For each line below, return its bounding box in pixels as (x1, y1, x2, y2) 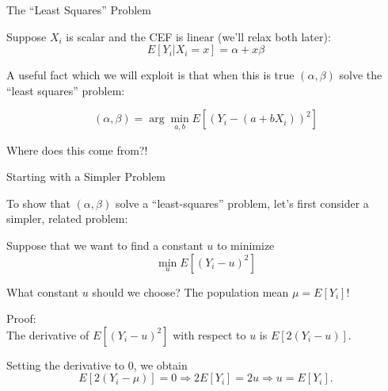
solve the (339, 67, 382, 83)
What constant (6, 283, 79, 300)
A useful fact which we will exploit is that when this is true (6, 67, 295, 83)
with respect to (173, 326, 246, 343)
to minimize (217, 236, 275, 253)
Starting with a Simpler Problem (6, 168, 166, 185)
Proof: (6, 310, 36, 327)
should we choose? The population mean (92, 283, 289, 300)
